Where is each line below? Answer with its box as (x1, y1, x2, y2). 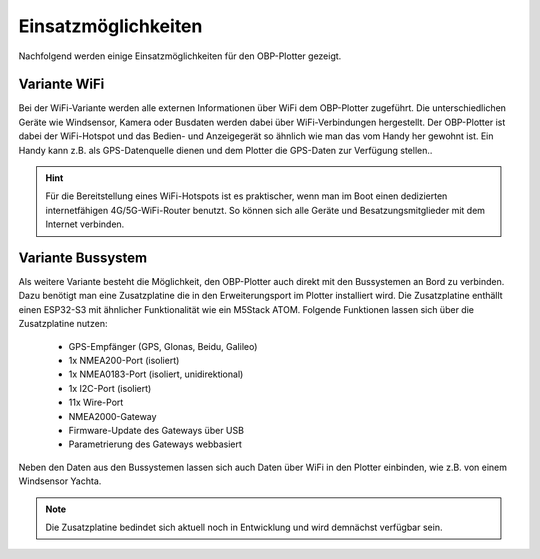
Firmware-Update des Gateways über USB (68, 425, 245, 436)
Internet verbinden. (45, 218, 125, 230)
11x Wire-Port (68, 396, 124, 409)
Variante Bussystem (18, 250, 148, 266)
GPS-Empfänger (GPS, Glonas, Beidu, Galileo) (68, 340, 258, 352)
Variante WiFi (18, 76, 105, 93)
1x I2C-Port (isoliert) (68, 382, 152, 394)
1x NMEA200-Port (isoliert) (68, 355, 180, 367)
